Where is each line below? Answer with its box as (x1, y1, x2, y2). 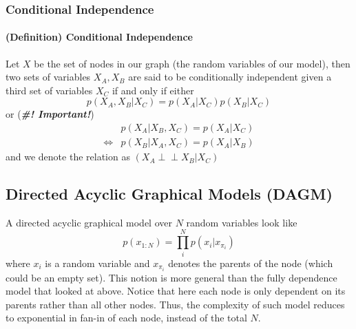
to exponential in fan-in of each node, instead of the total (6, 310, 247, 325)
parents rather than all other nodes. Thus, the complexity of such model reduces (6, 297, 345, 311)
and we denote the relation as (6, 149, 130, 164)
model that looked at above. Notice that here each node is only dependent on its (6, 284, 346, 298)
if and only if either (112, 83, 194, 97)
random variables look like (186, 215, 297, 229)
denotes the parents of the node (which (168, 255, 333, 270)
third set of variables (6, 83, 93, 97)
